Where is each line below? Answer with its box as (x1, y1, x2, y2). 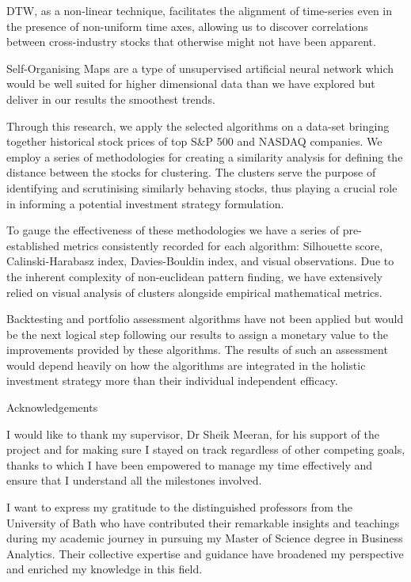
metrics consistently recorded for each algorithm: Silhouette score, (63, 237, 383, 253)
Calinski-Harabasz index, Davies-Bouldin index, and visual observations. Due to (6, 253, 394, 269)
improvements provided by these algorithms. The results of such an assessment (6, 341, 388, 358)
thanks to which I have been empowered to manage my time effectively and (6, 456, 373, 473)
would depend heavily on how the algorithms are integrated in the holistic (6, 356, 366, 373)
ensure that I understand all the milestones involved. (6, 472, 262, 489)
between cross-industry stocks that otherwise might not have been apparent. (6, 33, 376, 50)
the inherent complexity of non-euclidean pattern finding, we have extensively (6, 268, 383, 284)
